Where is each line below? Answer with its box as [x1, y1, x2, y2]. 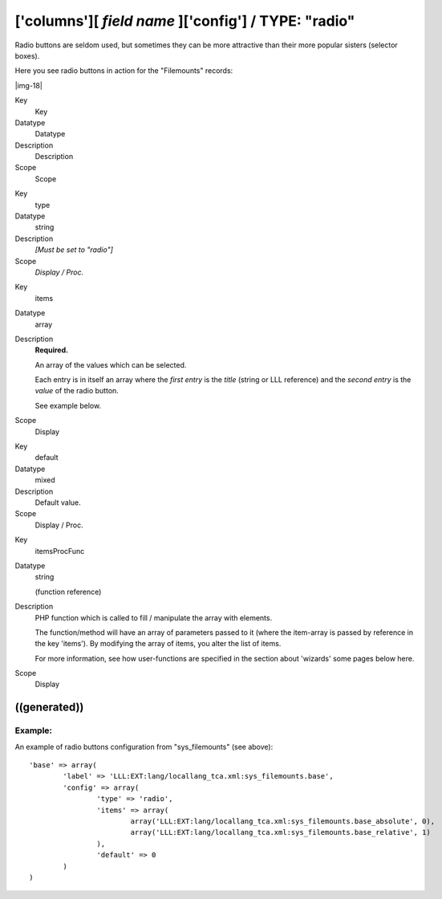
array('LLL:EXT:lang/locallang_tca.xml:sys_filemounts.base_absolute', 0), [130, 816, 436, 826]
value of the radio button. [34, 386, 120, 396]
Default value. [34, 498, 82, 507]
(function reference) [34, 587, 102, 596]
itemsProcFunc [34, 546, 85, 555]
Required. [34, 345, 68, 355]
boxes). [14, 51, 40, 60]
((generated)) [14, 701, 84, 714]
